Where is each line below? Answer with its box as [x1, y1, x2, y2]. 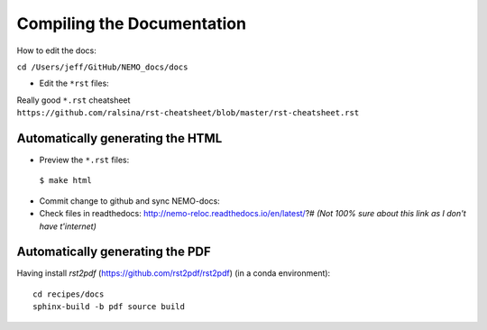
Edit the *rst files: [39, 78, 110, 89]
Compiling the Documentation [16, 14, 247, 33]
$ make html [39, 176, 92, 186]
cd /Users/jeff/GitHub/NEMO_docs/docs [16, 61, 188, 72]
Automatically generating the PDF [16, 244, 211, 260]
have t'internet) [39, 221, 96, 232]
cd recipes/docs [32, 289, 105, 299]
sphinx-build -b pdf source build [32, 302, 185, 312]
